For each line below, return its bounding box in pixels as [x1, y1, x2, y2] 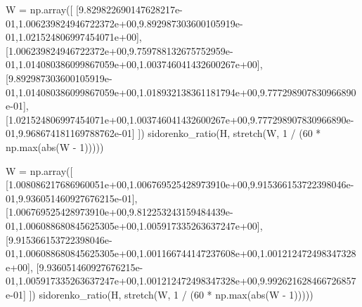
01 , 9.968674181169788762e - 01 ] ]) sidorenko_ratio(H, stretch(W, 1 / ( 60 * [6, 126, 321, 141]
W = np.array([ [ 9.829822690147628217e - [6, 2, 183, 16]
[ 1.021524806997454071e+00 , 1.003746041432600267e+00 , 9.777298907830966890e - [6, 112, 354, 126]
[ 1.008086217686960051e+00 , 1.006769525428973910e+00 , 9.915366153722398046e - [6, 177, 354, 192]
